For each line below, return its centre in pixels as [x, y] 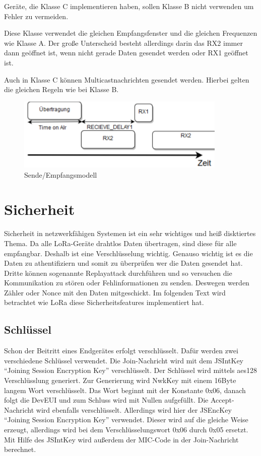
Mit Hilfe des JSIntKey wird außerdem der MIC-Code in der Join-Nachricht [121, 439]
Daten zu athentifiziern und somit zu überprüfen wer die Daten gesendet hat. [123, 263]
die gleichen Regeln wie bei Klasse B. [61, 89]
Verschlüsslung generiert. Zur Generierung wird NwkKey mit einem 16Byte [120, 380]
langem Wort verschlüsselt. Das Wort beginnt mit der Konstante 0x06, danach [125, 390]
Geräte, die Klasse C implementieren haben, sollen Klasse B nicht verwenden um [129, 6]
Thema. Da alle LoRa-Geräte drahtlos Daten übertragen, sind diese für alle [120, 243]
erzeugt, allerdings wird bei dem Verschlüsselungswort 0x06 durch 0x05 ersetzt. [126, 430]
